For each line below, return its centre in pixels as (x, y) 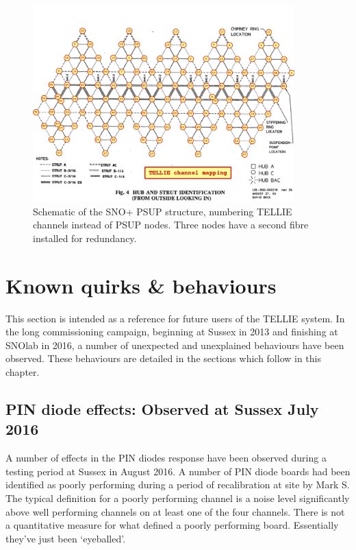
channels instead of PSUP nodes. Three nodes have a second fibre (171, 225)
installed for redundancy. (85, 238)
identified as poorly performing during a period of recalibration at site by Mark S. (178, 485)
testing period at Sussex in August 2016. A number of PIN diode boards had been (178, 471)
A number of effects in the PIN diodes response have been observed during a (166, 458)
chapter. (23, 372)
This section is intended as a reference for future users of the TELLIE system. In (175, 318)
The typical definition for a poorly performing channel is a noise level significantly (178, 498)
